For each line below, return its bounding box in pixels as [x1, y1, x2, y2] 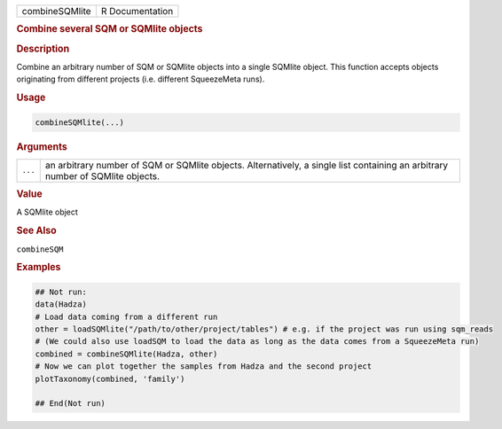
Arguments [16, 140, 68, 152]
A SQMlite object [16, 207, 79, 217]
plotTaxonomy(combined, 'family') [35, 373, 185, 384]
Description [16, 43, 70, 55]
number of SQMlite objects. [44, 169, 160, 182]
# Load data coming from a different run [35, 311, 218, 322]
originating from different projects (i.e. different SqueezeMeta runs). [16, 74, 265, 84]
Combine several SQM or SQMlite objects [16, 23, 203, 35]
